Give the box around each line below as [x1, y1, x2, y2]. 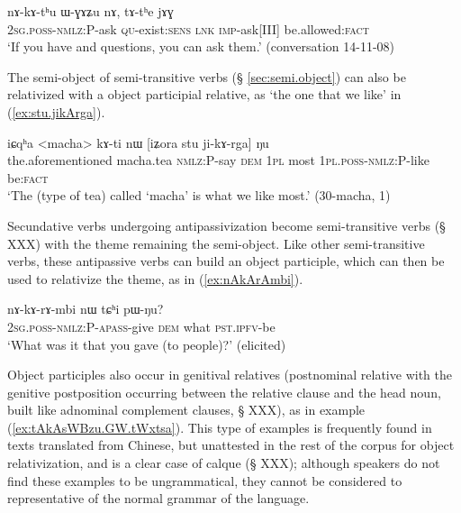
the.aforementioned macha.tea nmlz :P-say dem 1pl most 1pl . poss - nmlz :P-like [7, 151, 429, 169]
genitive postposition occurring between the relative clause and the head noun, [7, 382, 441, 401]
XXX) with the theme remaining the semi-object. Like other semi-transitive [7, 234, 425, 252]
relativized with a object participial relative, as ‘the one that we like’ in [7, 85, 402, 104]
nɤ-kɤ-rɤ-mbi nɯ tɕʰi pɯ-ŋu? [7, 299, 164, 318]
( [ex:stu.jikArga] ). [7, 102, 105, 121]
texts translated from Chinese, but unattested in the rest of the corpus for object [7, 435, 455, 454]
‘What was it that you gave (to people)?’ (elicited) [7, 334, 286, 353]
